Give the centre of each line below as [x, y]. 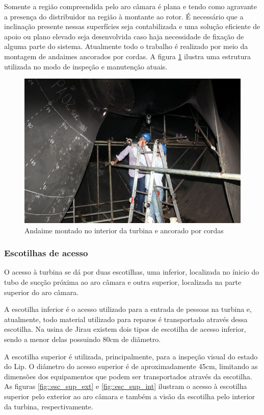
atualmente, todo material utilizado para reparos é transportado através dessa [126, 319]
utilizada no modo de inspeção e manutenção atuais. [86, 66]
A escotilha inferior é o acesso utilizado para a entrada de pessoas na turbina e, [128, 309]
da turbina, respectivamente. [49, 406]
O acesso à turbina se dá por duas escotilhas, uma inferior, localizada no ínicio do [132, 272]
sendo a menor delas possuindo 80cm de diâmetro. [83, 339]
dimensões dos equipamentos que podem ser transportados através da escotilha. [128, 376]
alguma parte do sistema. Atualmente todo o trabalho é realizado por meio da [126, 46]
